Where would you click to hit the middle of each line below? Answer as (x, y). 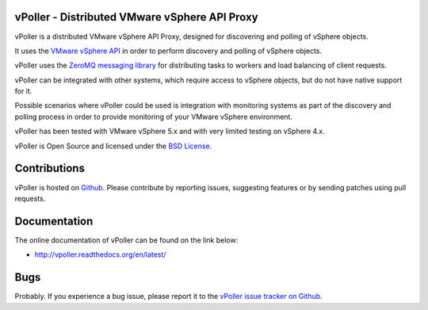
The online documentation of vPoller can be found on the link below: (126, 240)
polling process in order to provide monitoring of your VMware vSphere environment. (154, 117)
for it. (23, 91)
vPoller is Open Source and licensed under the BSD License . (113, 146)
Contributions (50, 168)
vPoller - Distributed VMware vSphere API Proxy (136, 17)
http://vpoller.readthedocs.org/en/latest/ (100, 255)
